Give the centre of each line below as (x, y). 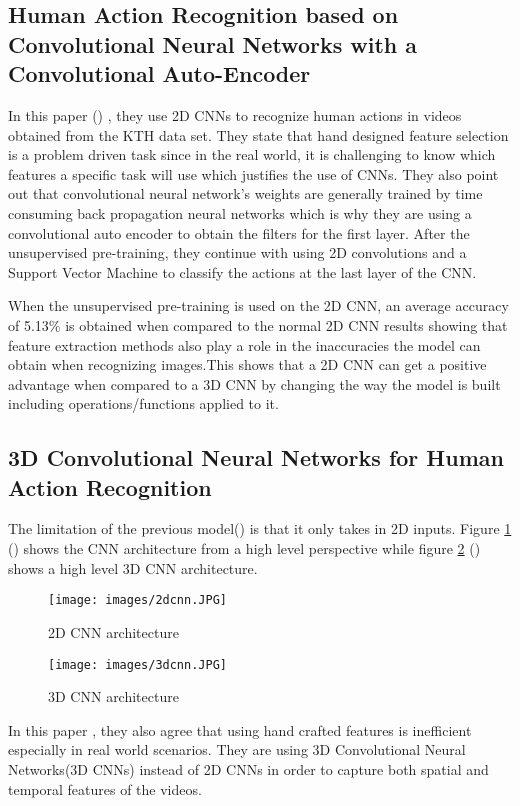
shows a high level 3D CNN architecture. (133, 567)
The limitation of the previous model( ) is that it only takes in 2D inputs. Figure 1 (260, 528)
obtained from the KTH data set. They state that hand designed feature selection (258, 134)
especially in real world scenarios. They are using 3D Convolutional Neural (237, 749)
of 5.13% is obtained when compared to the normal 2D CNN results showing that (258, 324)
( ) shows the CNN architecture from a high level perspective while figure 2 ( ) (244, 548)
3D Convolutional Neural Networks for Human (256, 457)
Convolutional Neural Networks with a (212, 43)
